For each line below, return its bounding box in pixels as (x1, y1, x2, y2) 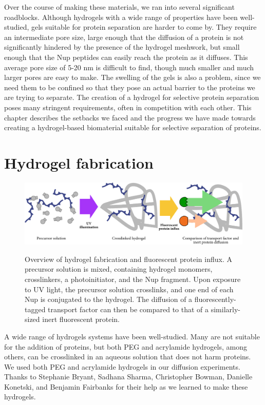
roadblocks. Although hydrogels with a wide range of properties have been (4, 11, 238, 22)
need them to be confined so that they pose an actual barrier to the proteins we (4, 82, 255, 92)
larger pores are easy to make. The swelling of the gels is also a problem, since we (4, 72, 261, 83)
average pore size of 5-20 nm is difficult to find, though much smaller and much (4, 62, 254, 72)
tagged (25, 303, 46, 314)
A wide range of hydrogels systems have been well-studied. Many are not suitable (4, 331, 260, 341)
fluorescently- (194, 294, 236, 305)
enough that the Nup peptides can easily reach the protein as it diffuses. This (4, 51, 248, 62)
